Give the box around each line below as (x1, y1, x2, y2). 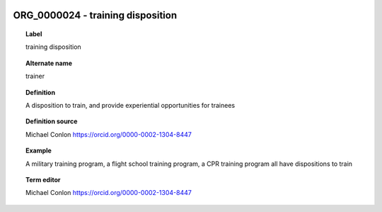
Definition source (25, 117, 78, 125)
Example (25, 146, 52, 155)
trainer (25, 72, 45, 81)
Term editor (25, 175, 61, 184)
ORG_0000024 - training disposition (13, 9, 177, 21)
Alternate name (25, 59, 73, 67)
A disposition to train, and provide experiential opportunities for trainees (25, 101, 236, 109)
